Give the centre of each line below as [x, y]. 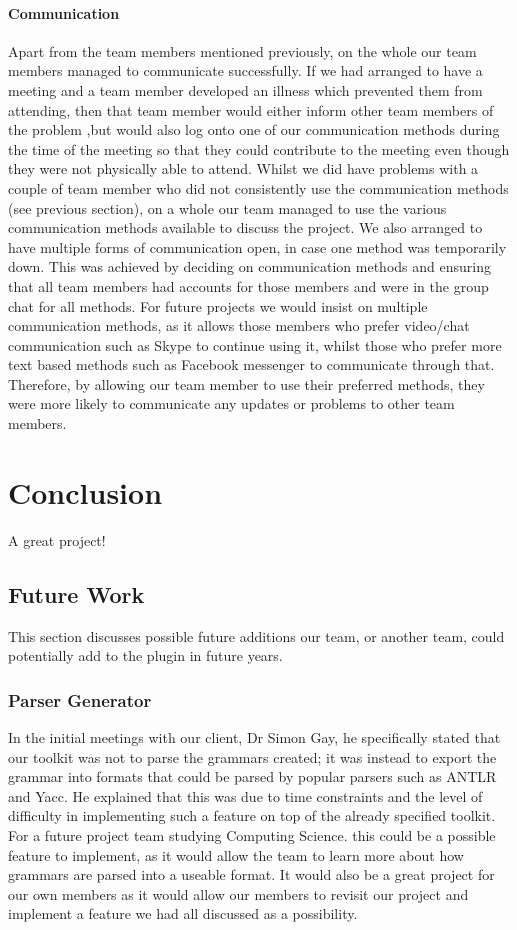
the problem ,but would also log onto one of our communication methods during [254, 129]
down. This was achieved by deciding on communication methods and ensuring [249, 266]
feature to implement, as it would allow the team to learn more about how [236, 854]
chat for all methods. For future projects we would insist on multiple [218, 305]
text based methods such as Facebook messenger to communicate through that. [251, 364]
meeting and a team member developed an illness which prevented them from [245, 89]
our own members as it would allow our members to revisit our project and [238, 893]
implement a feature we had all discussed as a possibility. [183, 913]
